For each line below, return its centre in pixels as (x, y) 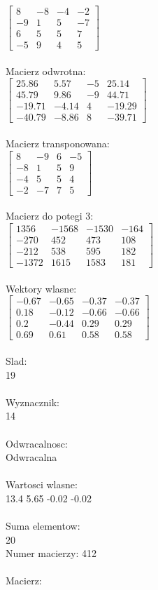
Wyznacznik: (33, 402)
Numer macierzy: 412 (51, 553)
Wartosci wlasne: (42, 484)
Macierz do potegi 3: (50, 216)
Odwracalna (31, 457)
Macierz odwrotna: (46, 71)
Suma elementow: (43, 526)
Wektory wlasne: (41, 288)
